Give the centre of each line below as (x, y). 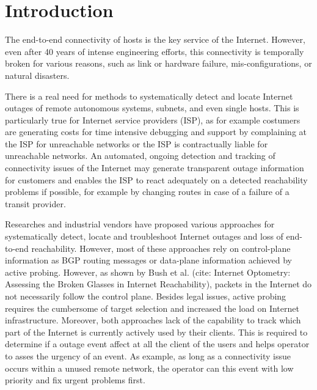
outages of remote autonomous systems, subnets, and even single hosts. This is (152, 108)
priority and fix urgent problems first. (75, 380)
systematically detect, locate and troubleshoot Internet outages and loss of (144, 236)
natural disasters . (37, 75)
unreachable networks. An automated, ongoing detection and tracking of (140, 156)
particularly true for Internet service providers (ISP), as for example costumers (153, 120)
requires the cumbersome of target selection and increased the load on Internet (152, 308)
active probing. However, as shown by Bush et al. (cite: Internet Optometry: (148, 272)
